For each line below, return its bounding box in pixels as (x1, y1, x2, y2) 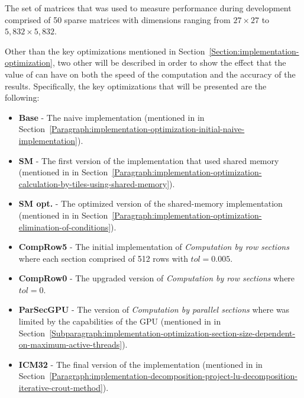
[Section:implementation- (209, 44, 299, 57)
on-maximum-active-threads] (18, 338, 122, 351)
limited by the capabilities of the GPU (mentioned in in (18, 315, 221, 328)
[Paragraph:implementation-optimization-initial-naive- (49, 123, 245, 135)
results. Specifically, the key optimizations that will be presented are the (5, 79, 267, 92)
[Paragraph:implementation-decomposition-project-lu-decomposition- (49, 370, 297, 382)
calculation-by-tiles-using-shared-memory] (18, 177, 170, 190)
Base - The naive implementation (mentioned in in (18, 111, 205, 123)
